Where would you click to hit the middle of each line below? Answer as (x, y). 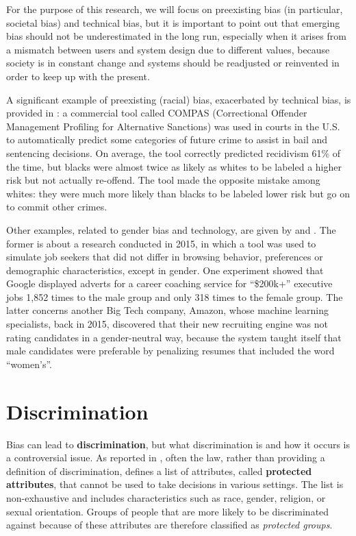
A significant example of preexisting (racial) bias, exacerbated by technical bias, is (179, 99)
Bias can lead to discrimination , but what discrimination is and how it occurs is (178, 444)
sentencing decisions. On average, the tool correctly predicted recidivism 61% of (174, 153)
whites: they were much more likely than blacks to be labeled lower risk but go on (178, 193)
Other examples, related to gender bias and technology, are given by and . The (171, 229)
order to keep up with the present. (78, 76)
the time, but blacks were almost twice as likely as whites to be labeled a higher (174, 166)
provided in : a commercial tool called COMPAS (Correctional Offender (157, 113)
